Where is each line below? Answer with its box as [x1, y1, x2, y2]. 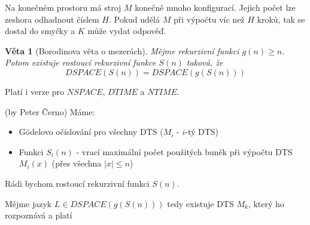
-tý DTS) [185, 125, 219, 138]
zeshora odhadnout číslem [5, 13, 99, 25]
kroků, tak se [257, 13, 305, 25]
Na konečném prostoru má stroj [5, 1, 121, 13]
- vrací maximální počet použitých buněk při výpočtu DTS [76, 145, 293, 158]
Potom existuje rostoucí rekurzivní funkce [5, 56, 156, 69]
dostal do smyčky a [5, 24, 75, 37]
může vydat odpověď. [87, 24, 166, 37]
